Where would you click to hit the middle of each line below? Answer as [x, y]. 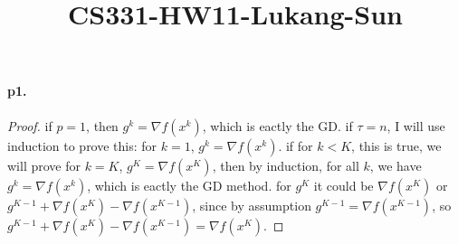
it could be [343, 185]
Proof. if [30, 125]
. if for [296, 145]
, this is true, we [396, 145]
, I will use [416, 125]
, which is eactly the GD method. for [189, 185]
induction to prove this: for [82, 145]
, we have [396, 165]
